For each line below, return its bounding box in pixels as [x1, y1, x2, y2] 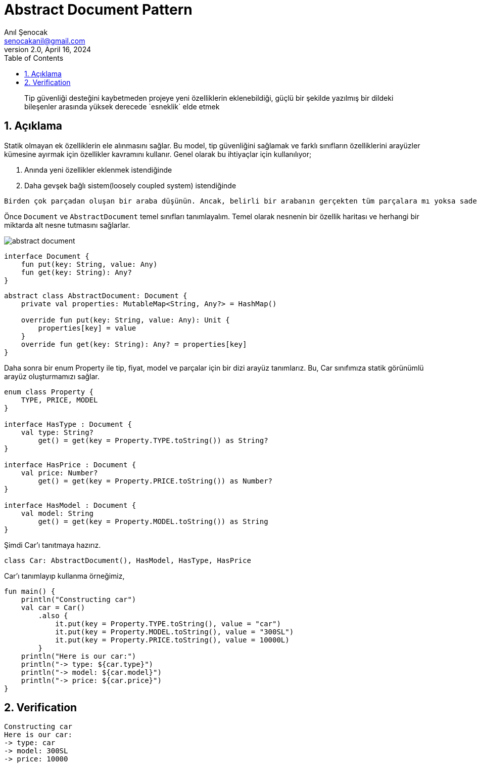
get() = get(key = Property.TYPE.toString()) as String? [38, 436, 268, 445]
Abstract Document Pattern [4, 1, 193, 18]
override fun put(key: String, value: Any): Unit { [21, 315, 230, 324]
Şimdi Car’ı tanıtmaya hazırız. [4, 540, 101, 549]
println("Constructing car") [21, 595, 136, 603]
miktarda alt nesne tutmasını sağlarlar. [4, 220, 130, 229]
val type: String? [21, 428, 94, 436]
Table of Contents [4, 53, 64, 62]
